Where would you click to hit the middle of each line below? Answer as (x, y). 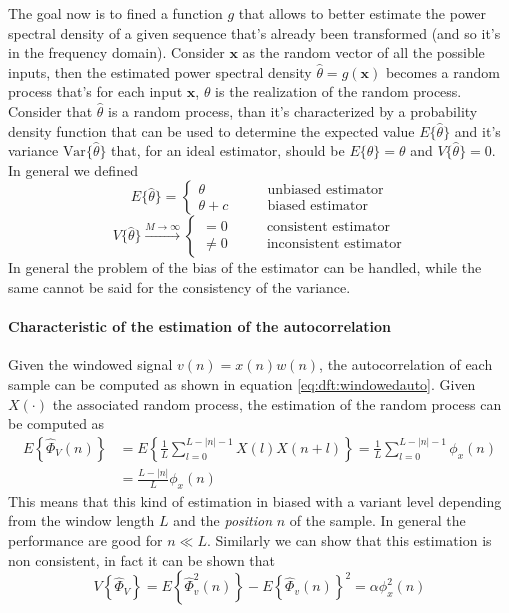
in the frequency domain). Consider (116, 52)
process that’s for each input (95, 91)
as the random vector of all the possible (363, 52)
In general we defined (73, 169)
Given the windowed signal (90, 364)
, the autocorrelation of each (406, 364)
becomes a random (442, 71)
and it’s (477, 130)
